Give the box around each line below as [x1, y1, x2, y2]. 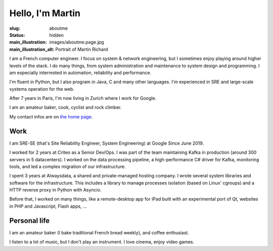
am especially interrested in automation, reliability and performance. [9, 70, 152, 76]
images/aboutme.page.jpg [49, 39, 104, 45]
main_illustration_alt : [9, 46, 55, 52]
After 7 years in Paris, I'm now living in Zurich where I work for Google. [9, 95, 157, 101]
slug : [9, 25, 20, 31]
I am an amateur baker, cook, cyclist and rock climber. [9, 104, 122, 110]
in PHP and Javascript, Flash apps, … [9, 203, 87, 209]
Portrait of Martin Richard [55, 46, 108, 52]
